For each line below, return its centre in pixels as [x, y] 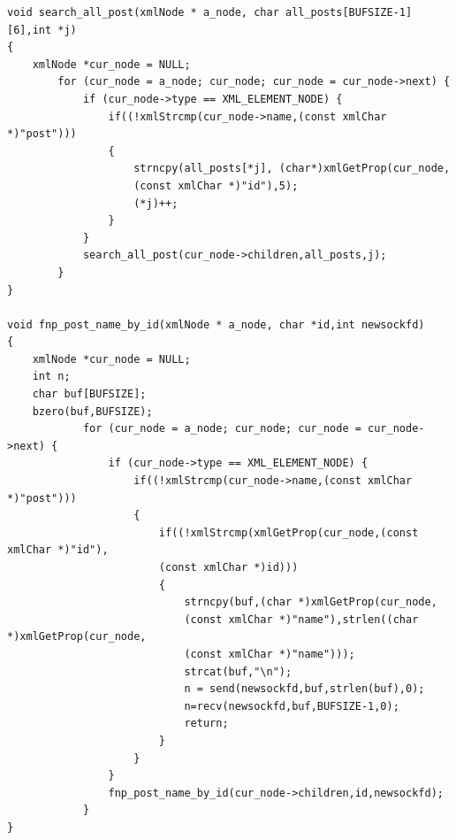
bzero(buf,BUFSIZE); [92, 411]
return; [206, 724]
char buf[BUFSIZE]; [89, 394]
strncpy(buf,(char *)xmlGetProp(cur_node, [311, 602]
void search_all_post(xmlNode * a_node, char [143, 12]
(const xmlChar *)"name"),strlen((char [301, 619]
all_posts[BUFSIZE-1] [349, 12]
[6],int [30, 30]
